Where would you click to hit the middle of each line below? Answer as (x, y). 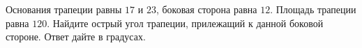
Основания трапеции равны (64, 9)
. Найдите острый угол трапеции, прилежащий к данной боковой (185, 23)
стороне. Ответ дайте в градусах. (76, 37)
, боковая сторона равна (206, 9)
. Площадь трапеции (313, 9)
